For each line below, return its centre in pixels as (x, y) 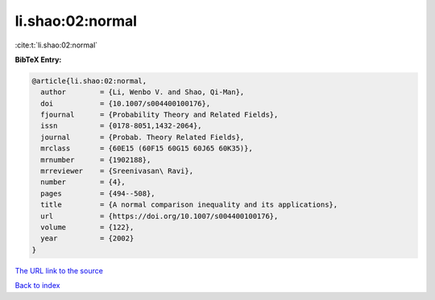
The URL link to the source (59, 270)
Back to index (37, 286)
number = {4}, (83, 182)
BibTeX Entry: (38, 60)
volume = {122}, (87, 227)
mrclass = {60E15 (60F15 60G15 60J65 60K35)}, (147, 148)
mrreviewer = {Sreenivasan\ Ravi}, (117, 171)
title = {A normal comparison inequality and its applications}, (189, 205)
